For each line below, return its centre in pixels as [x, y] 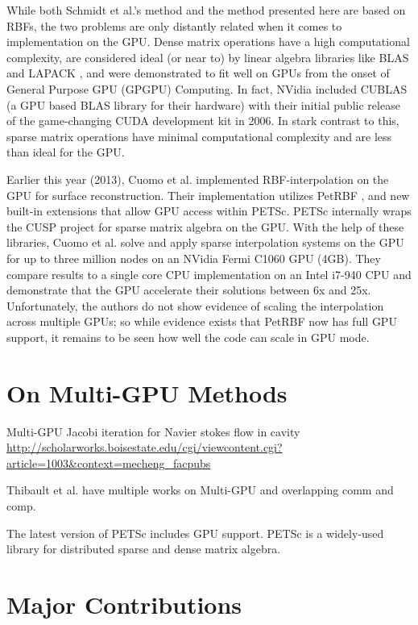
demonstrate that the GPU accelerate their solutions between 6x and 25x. [189, 290]
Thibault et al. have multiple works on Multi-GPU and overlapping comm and [200, 490]
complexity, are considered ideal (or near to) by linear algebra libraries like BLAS [208, 57]
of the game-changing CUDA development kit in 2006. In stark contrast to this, [203, 121]
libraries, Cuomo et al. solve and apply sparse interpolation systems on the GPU [205, 242]
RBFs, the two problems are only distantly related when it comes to [174, 25]
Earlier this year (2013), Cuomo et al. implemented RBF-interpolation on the [198, 179]
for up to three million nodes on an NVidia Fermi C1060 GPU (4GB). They [194, 258]
